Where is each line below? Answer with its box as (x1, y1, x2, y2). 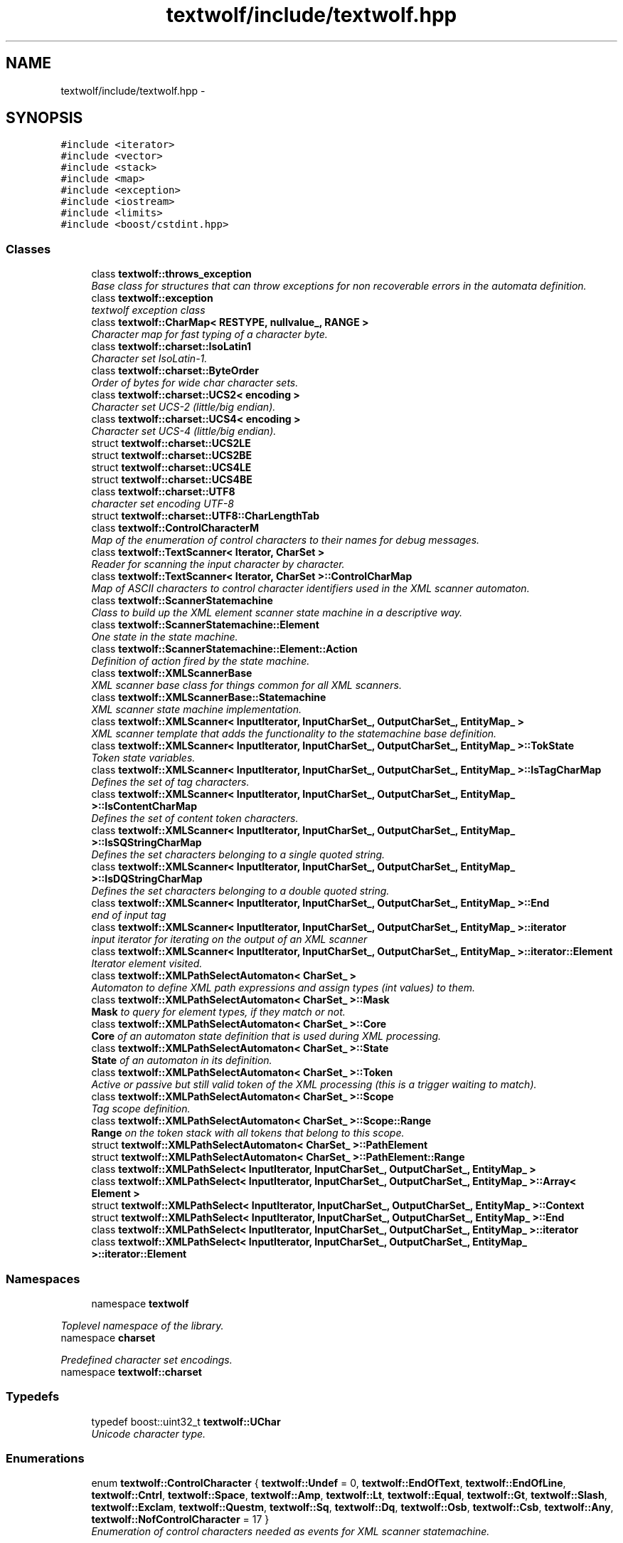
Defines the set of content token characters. (91, 812, 299, 825)
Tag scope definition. (91, 1102, 191, 1115)
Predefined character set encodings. (60, 1353, 233, 1366)
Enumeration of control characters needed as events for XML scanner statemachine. (91, 1525, 490, 1538)
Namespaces (6, 1271, 80, 1286)
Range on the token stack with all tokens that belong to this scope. (91, 1127, 405, 1139)
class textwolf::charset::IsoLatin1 (91, 340, 252, 353)
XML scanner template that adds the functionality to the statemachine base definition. (91, 727, 497, 740)
